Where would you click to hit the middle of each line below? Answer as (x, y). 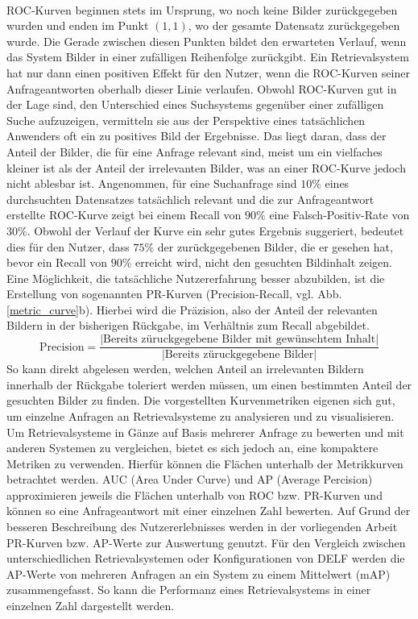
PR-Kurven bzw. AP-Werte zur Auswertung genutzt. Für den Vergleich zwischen (206, 542)
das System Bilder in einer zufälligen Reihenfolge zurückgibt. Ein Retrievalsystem (208, 57)
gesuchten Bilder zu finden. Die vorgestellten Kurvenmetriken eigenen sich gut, (201, 400)
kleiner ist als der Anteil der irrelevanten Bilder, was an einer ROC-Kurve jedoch (206, 167)
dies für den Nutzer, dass (68, 246)
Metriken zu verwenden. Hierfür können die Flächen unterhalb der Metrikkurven (205, 463)
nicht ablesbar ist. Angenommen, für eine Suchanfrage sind (152, 183)
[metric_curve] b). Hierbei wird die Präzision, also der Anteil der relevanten (192, 309)
